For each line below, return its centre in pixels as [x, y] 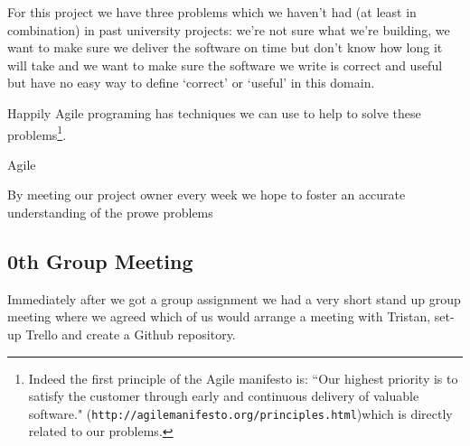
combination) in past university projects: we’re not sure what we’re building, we [229, 29]
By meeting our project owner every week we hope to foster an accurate [207, 195]
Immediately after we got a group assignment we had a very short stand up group [234, 298]
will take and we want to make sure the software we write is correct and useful [225, 65]
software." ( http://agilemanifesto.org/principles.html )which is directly [240, 413]
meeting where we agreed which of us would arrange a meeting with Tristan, [219, 316]
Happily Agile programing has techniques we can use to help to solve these [214, 112]
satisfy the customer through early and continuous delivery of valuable [224, 396]
